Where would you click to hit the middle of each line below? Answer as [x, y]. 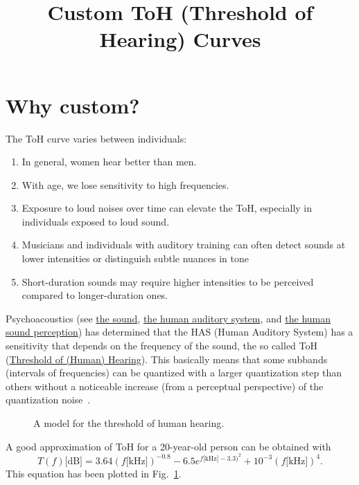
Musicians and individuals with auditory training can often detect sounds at [184, 245]
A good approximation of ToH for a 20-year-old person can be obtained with [168, 446]
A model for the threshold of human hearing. [129, 423]
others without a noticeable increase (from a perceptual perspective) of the [165, 386]
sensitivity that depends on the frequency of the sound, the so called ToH [161, 346]
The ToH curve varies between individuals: [96, 138]
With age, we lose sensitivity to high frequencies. [125, 184]
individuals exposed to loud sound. [96, 221]
